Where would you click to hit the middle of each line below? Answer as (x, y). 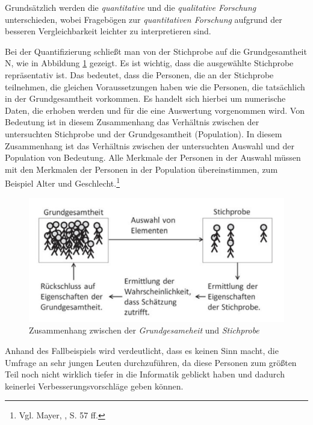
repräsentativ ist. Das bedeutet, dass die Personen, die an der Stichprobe (139, 74)
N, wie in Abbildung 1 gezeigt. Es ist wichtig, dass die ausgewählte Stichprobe (149, 63)
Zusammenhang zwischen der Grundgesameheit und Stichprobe (144, 330)
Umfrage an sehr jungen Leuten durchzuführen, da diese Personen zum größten (151, 362)
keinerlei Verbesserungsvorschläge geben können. (94, 386)
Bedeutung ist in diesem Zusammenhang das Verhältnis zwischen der (132, 122)
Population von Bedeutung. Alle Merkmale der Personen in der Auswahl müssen (153, 157)
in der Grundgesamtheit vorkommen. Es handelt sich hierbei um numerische (145, 98)
